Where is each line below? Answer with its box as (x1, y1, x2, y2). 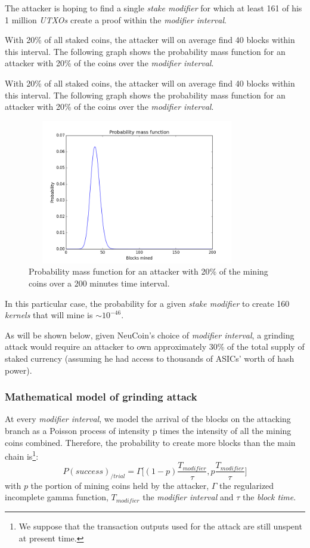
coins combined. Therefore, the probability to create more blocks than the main (5, 436, 296, 448)
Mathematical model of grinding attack (5, 389, 197, 404)
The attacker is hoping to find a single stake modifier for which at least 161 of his (5, 2, 302, 14)
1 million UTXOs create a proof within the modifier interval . (5, 13, 227, 26)
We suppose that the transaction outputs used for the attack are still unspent (18, 519, 302, 532)
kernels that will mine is (5, 309, 93, 321)
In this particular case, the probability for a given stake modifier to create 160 (5, 297, 290, 309)
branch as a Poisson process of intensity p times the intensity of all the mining (5, 424, 292, 437)
